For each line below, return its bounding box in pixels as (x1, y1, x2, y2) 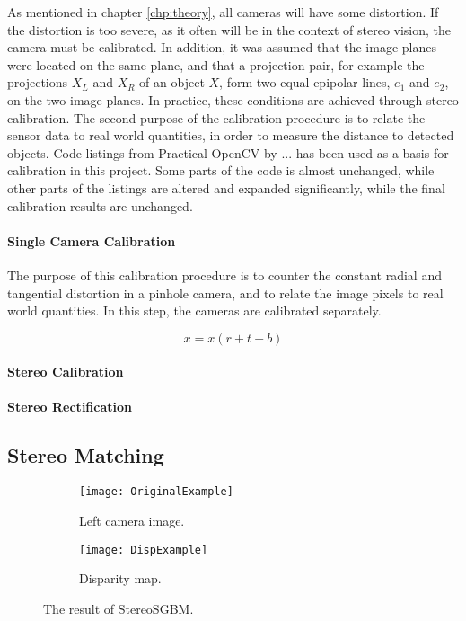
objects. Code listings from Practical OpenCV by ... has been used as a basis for (7, 143, 449, 162)
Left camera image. (79, 510, 185, 529)
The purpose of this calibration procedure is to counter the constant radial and (7, 265, 442, 284)
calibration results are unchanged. (7, 196, 193, 215)
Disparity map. (79, 569, 162, 588)
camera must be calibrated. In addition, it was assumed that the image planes (7, 38, 436, 57)
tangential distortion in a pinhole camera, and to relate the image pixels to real (7, 283, 444, 302)
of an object (139, 73, 205, 92)
